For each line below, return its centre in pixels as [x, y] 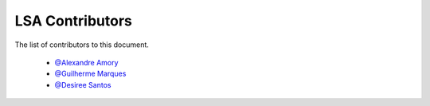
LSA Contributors [74, 21]
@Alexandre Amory [86, 62]
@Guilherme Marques [90, 74]
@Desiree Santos [83, 84]
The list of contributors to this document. [82, 45]
